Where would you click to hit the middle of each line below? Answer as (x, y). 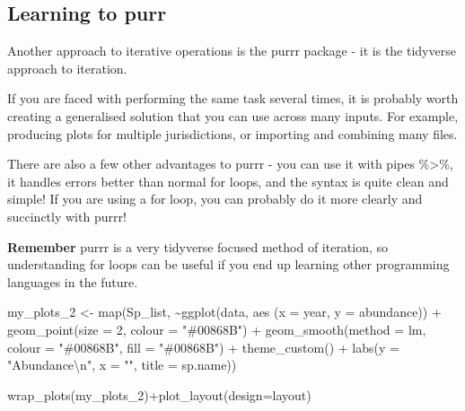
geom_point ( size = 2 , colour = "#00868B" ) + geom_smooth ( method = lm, (217, 329)
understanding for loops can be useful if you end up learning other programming (228, 264)
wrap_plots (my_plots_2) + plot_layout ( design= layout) (159, 394)
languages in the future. (73, 281)
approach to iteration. (67, 68)
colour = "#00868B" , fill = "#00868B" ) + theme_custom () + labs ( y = (203, 347)
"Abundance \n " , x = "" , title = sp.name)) (122, 365)
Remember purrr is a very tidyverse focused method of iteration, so (198, 246)
